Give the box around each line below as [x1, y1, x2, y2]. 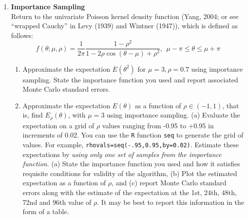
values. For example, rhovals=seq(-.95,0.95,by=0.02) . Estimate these [22, 139, 239, 149]
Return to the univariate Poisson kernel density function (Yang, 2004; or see [11, 11, 239, 21]
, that [222, 100, 239, 110]
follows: [11, 30, 33, 40]
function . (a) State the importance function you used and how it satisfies [22, 159, 240, 169]
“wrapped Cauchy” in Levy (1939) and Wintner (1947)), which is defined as [11, 20, 238, 31]
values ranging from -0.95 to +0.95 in [102, 120, 214, 130]
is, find [22, 110, 43, 120]
